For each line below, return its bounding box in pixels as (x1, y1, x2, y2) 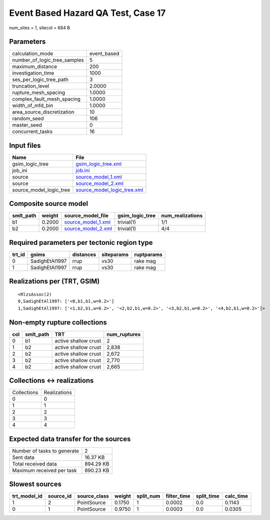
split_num (136, 493, 160, 500)
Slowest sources (9, 480, 62, 488)
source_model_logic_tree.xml (76, 186, 143, 193)
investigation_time (12, 70, 54, 77)
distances (72, 251, 96, 258)
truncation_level (12, 83, 49, 90)
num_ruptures (106, 331, 141, 337)
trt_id (12, 251, 25, 258)
